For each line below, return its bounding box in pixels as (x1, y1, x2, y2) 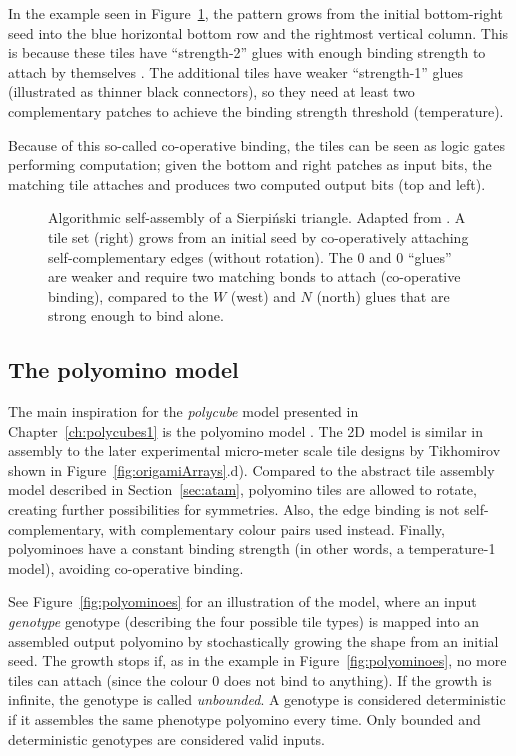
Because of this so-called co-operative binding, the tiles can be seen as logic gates (8, 134, 505, 155)
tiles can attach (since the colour (8, 669, 208, 690)
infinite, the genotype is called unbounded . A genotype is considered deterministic (8, 689, 506, 710)
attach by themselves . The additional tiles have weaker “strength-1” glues (8, 61, 464, 82)
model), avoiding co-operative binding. (8, 557, 244, 578)
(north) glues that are (316, 285, 450, 306)
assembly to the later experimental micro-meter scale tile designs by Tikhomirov (8, 440, 501, 461)
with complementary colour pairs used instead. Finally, (108, 518, 445, 539)
